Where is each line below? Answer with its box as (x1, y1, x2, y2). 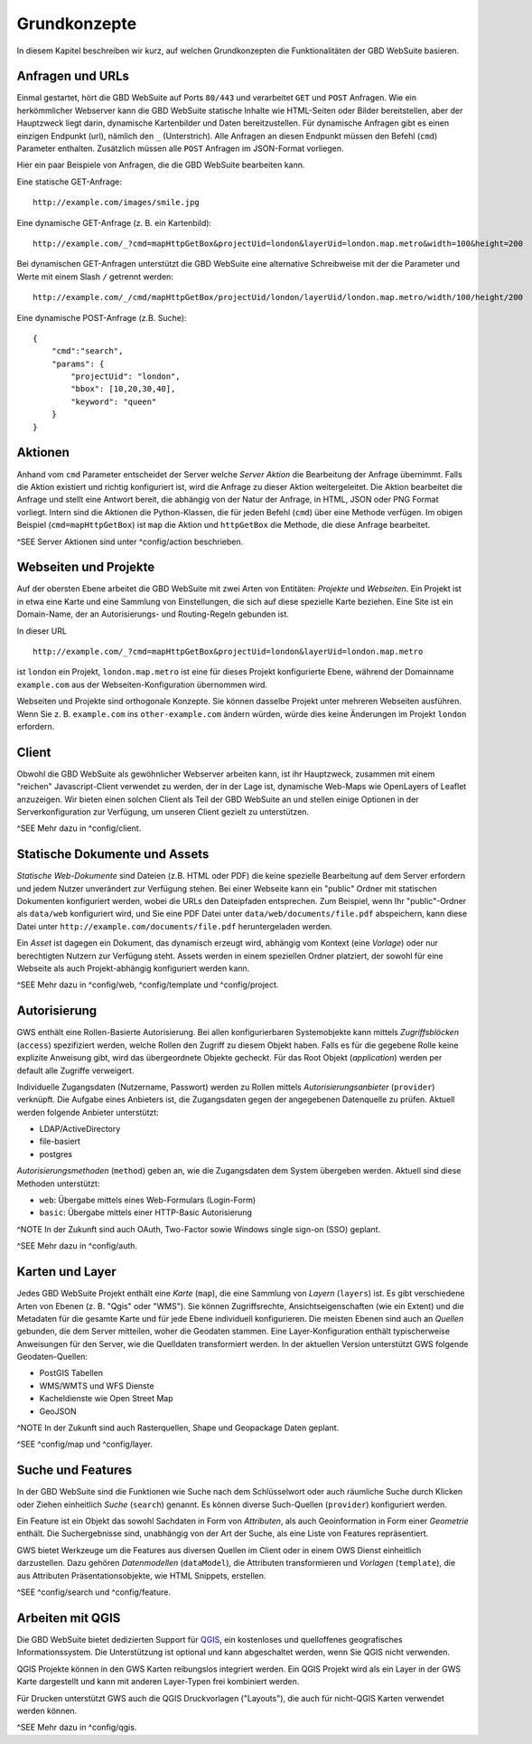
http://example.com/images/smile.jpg (33, 197, 201, 208)
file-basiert (39, 1136, 81, 1147)
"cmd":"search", (51, 346, 124, 356)
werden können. (16, 1705, 78, 1716)
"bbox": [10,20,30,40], (70, 384, 176, 394)
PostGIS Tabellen (39, 1368, 104, 1379)
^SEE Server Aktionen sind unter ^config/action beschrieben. (16, 536, 244, 547)
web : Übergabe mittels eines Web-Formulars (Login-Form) (39, 1194, 257, 1206)
